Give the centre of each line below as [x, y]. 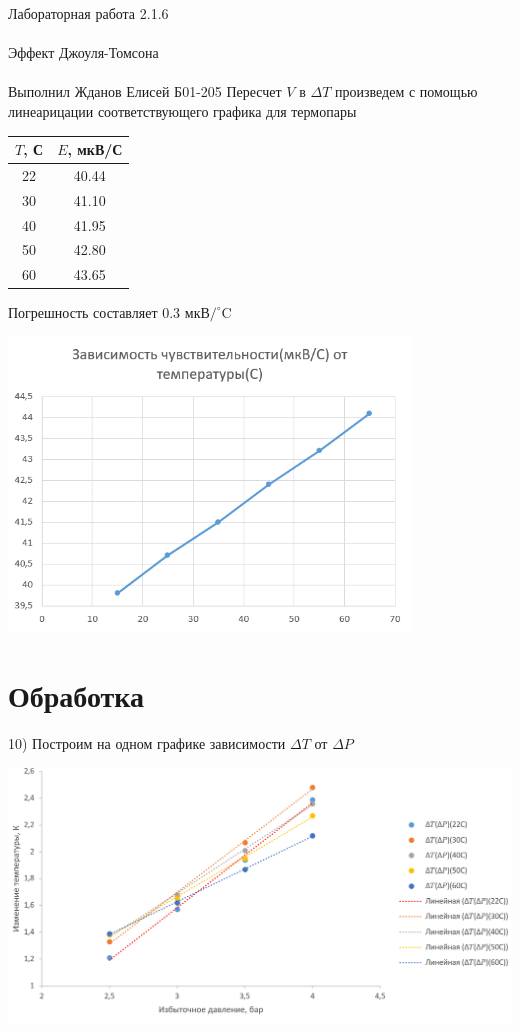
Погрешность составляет [83, 312]
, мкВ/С [95, 149]
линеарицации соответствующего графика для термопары [182, 110]
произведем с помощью [406, 91]
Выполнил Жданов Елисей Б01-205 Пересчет [145, 91]
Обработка [76, 694]
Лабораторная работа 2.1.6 [88, 13]
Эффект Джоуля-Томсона [83, 52]
